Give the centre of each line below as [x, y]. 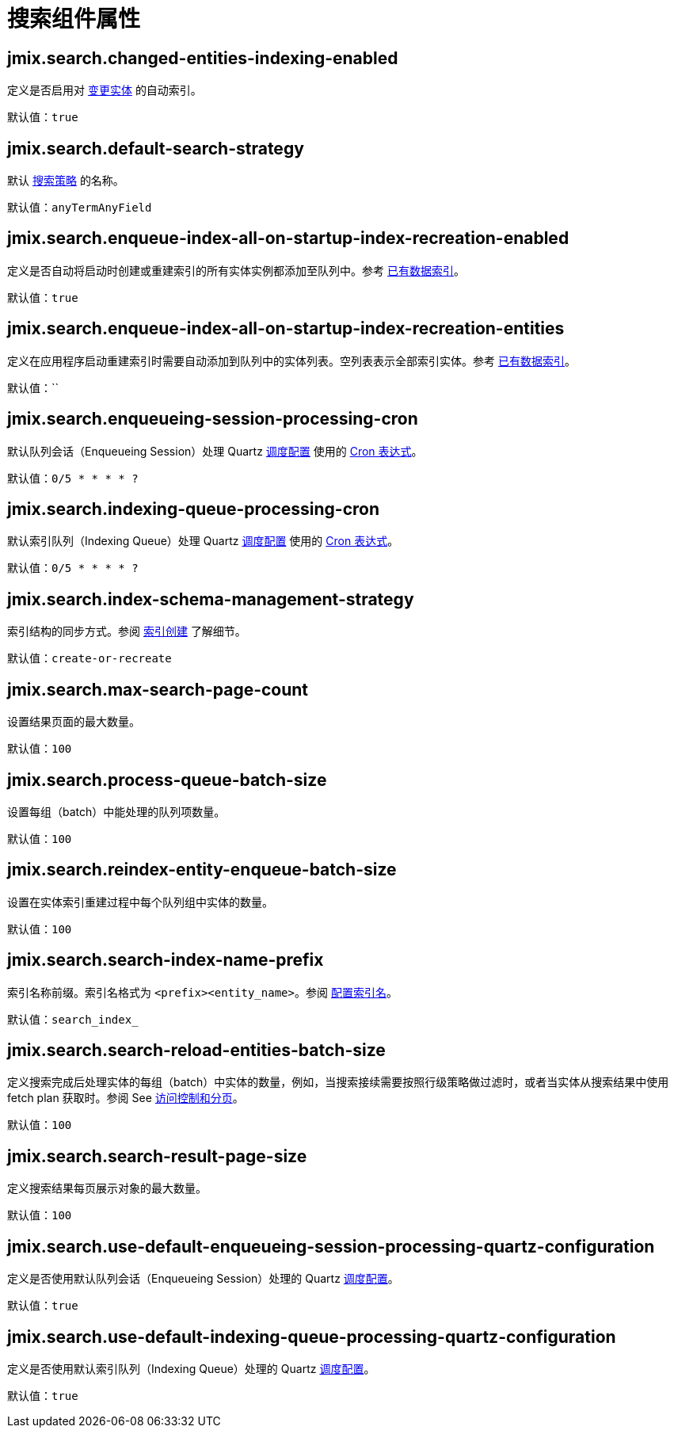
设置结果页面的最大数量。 [74, 722]
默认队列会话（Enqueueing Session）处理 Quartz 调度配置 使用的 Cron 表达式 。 [215, 451]
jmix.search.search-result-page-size [157, 1156]
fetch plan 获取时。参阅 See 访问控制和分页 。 [126, 1098]
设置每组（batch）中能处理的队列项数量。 [116, 811]
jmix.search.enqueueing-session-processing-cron [213, 419]
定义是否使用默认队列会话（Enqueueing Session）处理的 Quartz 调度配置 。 [203, 1279]
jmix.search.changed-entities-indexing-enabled [203, 58]
